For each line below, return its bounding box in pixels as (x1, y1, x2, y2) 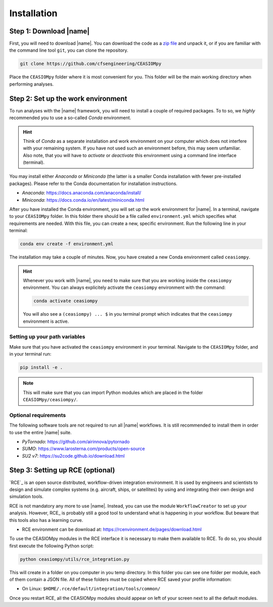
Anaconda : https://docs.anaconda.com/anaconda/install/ (22, 190, 142, 196)
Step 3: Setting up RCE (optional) (9, 466, 115, 475)
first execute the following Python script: (9, 543, 94, 549)
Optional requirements (9, 411, 66, 419)
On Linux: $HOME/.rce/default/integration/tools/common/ (22, 586, 161, 592)
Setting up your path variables (9, 333, 85, 340)
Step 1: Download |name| (9, 27, 90, 35)
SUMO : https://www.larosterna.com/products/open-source (22, 446, 145, 452)
